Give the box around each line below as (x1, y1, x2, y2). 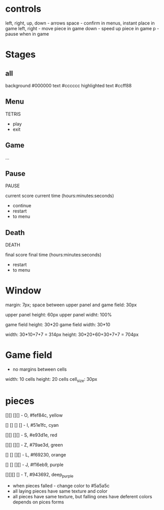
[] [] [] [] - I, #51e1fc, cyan (5, 422, 59, 428)
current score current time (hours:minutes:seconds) (5, 192, 115, 199)
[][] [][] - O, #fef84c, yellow (5, 412, 63, 418)
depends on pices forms (12, 499, 64, 505)
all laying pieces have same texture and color (12, 488, 108, 494)
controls (5, 3, 42, 15)
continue (12, 203, 32, 209)
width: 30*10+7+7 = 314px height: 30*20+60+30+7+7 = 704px (5, 331, 139, 337)
